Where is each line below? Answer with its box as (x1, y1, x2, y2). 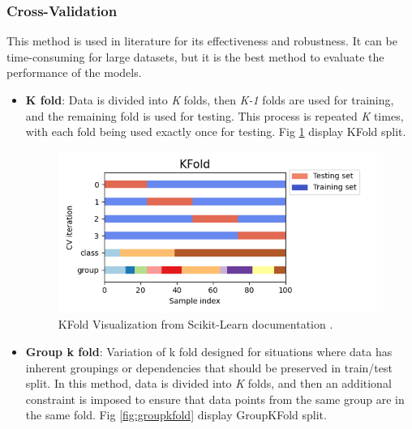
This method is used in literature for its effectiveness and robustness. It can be (6, 32, 397, 49)
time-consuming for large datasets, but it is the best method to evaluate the (6, 48, 384, 65)
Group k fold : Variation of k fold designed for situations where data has (25, 343, 393, 360)
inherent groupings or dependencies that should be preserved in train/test (25, 359, 393, 376)
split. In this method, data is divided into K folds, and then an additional (25, 375, 392, 392)
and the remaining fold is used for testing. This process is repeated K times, (25, 107, 404, 124)
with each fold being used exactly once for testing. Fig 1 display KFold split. (25, 123, 406, 140)
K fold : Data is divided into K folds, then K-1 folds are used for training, (25, 91, 394, 108)
